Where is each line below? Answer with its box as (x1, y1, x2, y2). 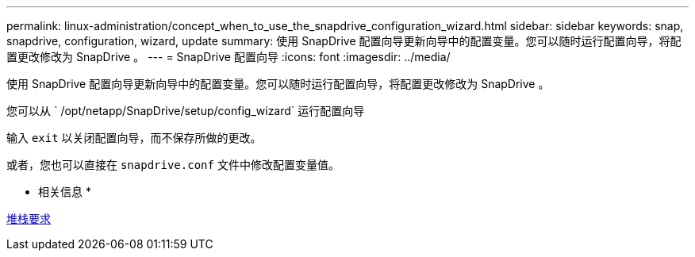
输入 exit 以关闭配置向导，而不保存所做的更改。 (6, 131, 262, 144)
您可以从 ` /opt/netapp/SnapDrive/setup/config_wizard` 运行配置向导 (6, 104, 365, 117)
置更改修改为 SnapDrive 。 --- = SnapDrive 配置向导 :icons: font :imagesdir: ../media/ (6, 50, 451, 63)
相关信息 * (38, 185, 91, 198)
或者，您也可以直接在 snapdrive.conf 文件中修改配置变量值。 (6, 158, 340, 171)
